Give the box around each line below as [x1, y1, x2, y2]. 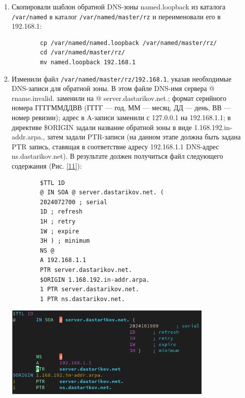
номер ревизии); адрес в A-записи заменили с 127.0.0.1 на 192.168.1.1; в [11, 112, 231, 123]
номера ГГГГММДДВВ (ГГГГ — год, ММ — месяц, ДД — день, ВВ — [11, 102, 231, 113]
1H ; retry [40, 218, 76, 225]
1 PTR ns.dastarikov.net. [40, 295, 125, 303]
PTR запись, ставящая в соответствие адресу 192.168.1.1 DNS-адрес [11, 141, 219, 151]
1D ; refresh [40, 208, 82, 216]
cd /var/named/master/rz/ [40, 49, 125, 56]
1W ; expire [40, 227, 79, 235]
